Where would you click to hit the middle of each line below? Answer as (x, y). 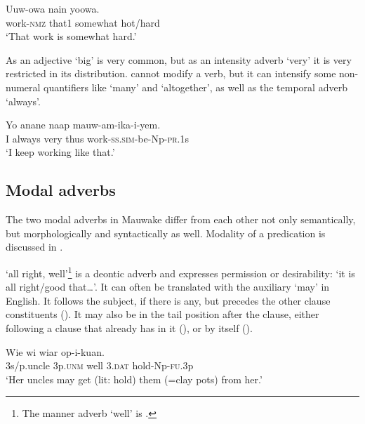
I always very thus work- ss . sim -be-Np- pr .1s (97, 138)
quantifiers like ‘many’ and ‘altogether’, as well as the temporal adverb (195, 87)
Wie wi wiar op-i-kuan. (55, 351)
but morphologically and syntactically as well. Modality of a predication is (166, 233)
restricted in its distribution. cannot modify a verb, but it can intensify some (171, 73)
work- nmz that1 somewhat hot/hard (83, 22)
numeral (23, 87)
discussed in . (34, 247)
